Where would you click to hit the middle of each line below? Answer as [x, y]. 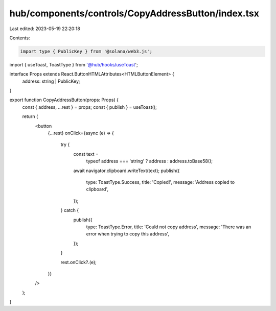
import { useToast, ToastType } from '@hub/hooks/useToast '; [74, 64]
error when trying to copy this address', [128, 234]
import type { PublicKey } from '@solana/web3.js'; [86, 51]
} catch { [70, 210]
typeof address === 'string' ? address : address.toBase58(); [149, 161]
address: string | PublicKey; [51, 81]
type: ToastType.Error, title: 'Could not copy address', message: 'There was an [169, 227]
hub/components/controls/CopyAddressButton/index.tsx [134, 13]
